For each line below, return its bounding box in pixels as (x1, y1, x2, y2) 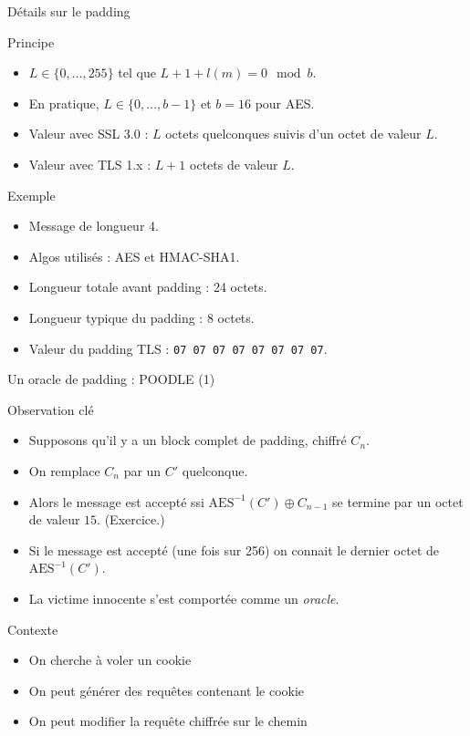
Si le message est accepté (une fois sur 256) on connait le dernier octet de (28, 540, 439, 559)
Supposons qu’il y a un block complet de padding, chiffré (28, 430, 347, 450)
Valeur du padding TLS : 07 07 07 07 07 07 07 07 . (28, 338, 328, 358)
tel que (118, 63, 156, 82)
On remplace (28, 461, 100, 480)
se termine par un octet (332, 492, 464, 511)
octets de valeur (190, 154, 278, 173)
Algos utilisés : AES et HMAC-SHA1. (28, 246, 240, 265)
